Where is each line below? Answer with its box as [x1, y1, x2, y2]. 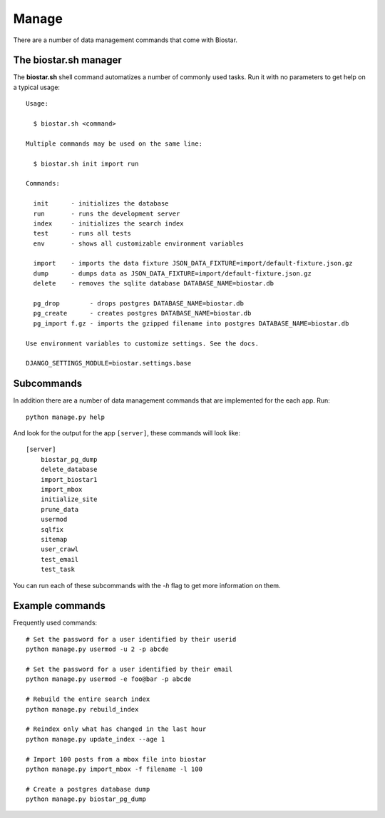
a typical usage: [13, 83, 61, 91]
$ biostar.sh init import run [33, 159, 139, 168]
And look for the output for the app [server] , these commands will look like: [13, 429, 241, 438]
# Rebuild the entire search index [26, 695, 150, 703]
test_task [40, 565, 75, 574]
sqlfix [40, 525, 64, 533]
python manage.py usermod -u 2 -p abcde [26, 645, 169, 653]
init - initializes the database [33, 200, 169, 208]
